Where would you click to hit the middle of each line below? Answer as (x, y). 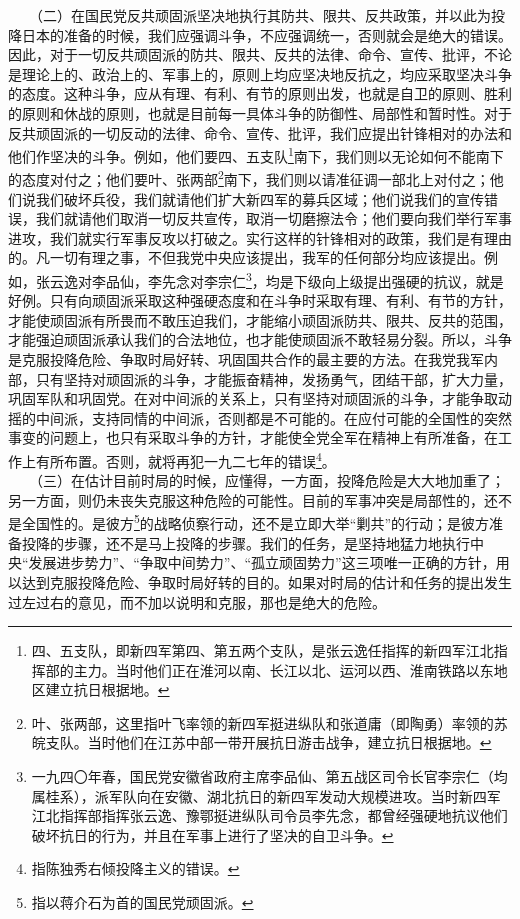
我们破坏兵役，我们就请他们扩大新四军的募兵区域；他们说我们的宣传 (259, 198)
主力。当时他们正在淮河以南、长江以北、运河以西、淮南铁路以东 (283, 669)
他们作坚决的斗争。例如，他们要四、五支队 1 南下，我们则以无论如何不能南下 (256, 154)
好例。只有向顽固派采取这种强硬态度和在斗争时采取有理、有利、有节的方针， (260, 300)
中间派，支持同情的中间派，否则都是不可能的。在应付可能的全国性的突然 (273, 417)
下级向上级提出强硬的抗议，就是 (398, 280)
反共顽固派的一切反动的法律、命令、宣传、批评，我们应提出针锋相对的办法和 (260, 132)
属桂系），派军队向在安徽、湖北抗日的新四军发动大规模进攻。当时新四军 (266, 795)
